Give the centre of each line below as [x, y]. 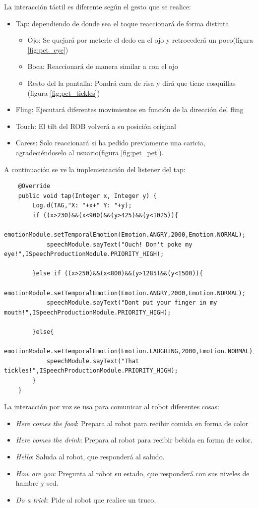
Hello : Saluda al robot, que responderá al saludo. [90, 456]
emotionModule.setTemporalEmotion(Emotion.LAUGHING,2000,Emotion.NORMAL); [130, 351]
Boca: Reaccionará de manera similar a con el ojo [103, 66]
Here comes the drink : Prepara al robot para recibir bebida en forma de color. [134, 440]
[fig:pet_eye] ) [48, 49]
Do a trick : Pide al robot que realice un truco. [86, 499]
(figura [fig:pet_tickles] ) [64, 93]
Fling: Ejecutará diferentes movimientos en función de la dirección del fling [129, 109]
